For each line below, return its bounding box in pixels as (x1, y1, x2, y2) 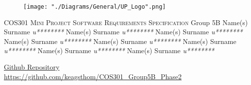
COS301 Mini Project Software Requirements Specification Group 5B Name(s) (4, 17, 248, 27)
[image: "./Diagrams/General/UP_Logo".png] (23, 3, 166, 10)
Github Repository (4, 62, 60, 72)
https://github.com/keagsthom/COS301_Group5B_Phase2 (4, 71, 182, 81)
